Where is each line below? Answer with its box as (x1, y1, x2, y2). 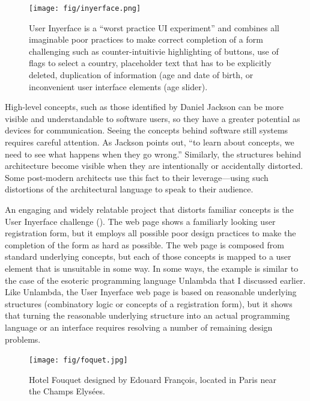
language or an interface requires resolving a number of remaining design (5, 320, 273, 333)
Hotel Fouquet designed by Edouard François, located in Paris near (29, 373, 276, 385)
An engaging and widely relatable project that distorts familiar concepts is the (5, 203, 294, 215)
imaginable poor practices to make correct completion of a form (29, 33, 263, 46)
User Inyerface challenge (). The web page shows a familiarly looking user (5, 215, 276, 227)
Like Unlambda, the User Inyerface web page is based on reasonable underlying (5, 286, 297, 298)
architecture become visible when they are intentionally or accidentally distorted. (5, 159, 303, 172)
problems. (5, 332, 41, 345)
